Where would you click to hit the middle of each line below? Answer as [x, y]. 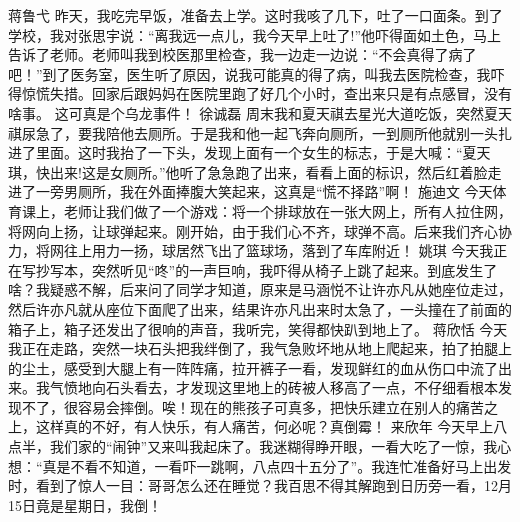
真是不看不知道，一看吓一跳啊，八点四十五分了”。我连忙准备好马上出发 [277, 465]
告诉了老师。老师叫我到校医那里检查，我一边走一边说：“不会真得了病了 [242, 54]
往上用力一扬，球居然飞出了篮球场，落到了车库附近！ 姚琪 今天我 [278, 250]
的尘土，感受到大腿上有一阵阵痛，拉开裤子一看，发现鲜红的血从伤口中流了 [253, 367]
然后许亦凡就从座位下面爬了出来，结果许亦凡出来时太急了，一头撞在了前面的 [260, 308]
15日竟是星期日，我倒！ [85, 504]
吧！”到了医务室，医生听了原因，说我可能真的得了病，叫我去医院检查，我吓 [256, 73]
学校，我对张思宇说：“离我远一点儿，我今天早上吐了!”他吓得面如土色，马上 [255, 34]
